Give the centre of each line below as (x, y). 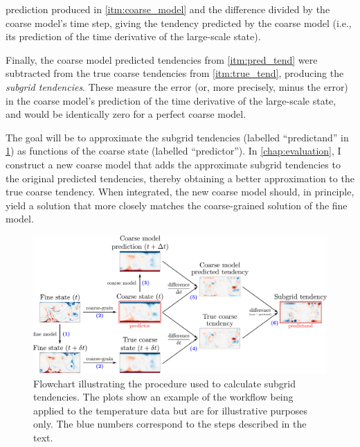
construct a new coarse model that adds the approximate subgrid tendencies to (173, 164)
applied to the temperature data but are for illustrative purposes (171, 410)
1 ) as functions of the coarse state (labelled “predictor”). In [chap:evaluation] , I (173, 151)
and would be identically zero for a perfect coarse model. (126, 114)
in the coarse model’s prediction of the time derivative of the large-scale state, (171, 100)
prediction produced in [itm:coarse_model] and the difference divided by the (168, 9)
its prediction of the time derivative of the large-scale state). (133, 36)
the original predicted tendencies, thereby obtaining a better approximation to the (180, 178)
